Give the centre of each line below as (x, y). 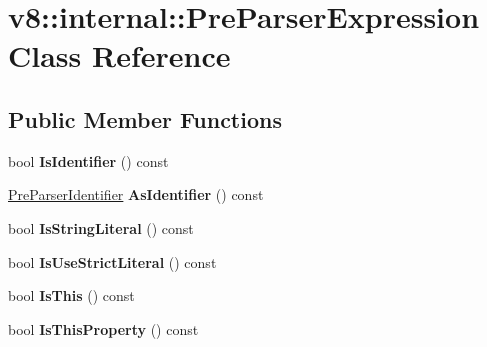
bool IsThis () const (71, 295)
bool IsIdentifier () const (88, 160)
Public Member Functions (145, 118)
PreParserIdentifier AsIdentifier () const (136, 194)
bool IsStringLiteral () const (101, 227)
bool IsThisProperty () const (103, 328)
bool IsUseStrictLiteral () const (112, 261)
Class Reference (119, 55)
